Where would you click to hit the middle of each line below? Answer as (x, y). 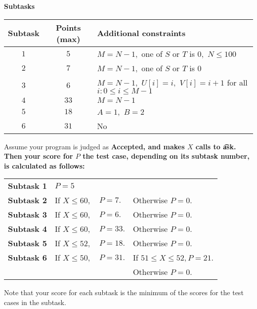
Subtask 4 (28, 229)
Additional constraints (141, 33)
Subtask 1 (28, 186)
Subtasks (20, 6)
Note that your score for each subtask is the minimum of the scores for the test (124, 292)
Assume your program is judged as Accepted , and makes (94, 146)
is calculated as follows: (44, 165)
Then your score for (39, 156)
